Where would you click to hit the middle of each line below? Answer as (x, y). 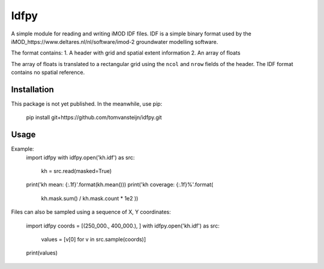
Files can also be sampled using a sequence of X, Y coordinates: (91, 212)
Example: (22, 149)
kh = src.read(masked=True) (76, 171)
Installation (32, 89)
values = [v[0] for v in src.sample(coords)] (94, 240)
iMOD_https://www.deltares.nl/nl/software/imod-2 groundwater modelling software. (115, 41)
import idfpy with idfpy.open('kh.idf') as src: (80, 157)
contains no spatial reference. (48, 73)
